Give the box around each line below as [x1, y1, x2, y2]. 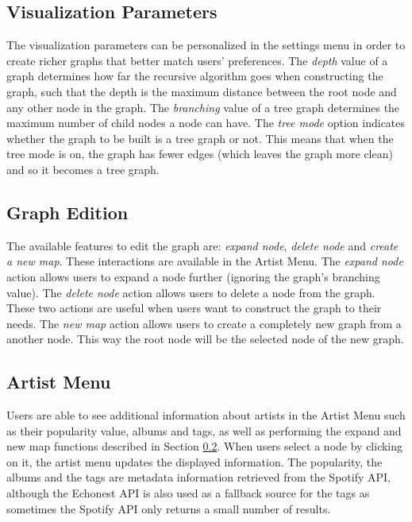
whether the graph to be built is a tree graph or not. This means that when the [6, 130, 394, 146]
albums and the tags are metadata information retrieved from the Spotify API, [6, 469, 391, 485]
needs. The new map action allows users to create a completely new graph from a [6, 315, 402, 331]
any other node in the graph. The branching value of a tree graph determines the [6, 99, 400, 115]
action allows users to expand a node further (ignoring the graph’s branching [6, 268, 380, 284]
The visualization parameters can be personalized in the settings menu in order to [6, 37, 406, 53]
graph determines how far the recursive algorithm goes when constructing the [6, 68, 383, 84]
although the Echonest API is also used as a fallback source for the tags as [6, 485, 370, 501]
